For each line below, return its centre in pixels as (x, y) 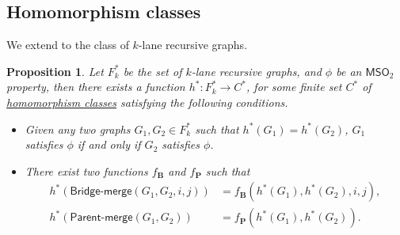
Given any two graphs (78, 129)
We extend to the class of (68, 45)
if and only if (109, 144)
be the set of (152, 71)
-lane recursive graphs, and (256, 71)
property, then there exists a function (96, 87)
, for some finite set (294, 87)
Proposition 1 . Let (55, 71)
